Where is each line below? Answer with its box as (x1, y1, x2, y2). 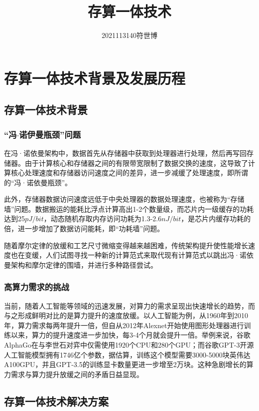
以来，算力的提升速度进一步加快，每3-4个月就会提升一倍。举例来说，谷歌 (10, 330, 251, 340)
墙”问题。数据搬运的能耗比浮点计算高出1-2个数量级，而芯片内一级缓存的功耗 (4, 203, 254, 214)
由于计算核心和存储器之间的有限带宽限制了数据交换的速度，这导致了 (24, 157, 248, 168)
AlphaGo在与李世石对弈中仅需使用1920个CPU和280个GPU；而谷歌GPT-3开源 (4, 340, 254, 350)
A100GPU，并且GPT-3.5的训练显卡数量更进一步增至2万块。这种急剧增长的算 (4, 359, 254, 370)
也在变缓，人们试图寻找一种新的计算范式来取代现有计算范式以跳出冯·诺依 (10, 250, 254, 260)
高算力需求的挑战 (4, 281, 69, 293)
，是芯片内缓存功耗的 (181, 213, 251, 224)
